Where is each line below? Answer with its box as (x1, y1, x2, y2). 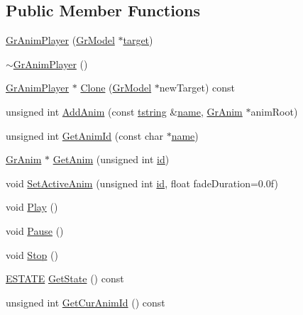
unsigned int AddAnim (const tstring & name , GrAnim (6, 104, 243, 118)
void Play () (6, 199, 58, 214)
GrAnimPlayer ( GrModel (6, 33, 115, 48)
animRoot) (250, 104, 298, 118)
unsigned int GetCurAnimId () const (6, 294, 165, 309)
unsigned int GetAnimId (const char (6, 128, 163, 143)
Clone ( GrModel (80, 80, 152, 95)
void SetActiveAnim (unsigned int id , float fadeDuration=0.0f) (6, 175, 278, 190)
